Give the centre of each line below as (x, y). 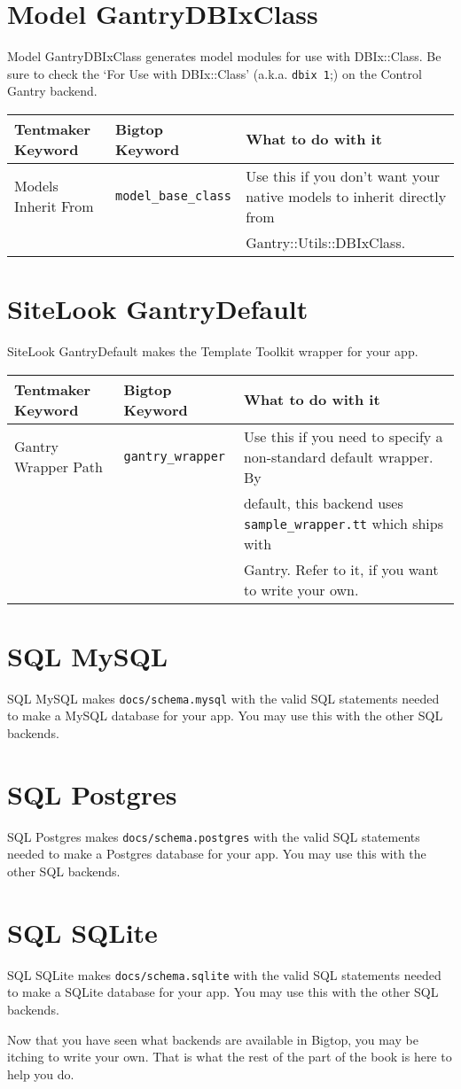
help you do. (41, 1073)
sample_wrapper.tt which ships (344, 523)
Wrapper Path (59, 467)
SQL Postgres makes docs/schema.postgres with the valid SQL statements (214, 836)
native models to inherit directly (346, 196)
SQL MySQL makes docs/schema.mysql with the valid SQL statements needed (223, 698)
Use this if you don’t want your (343, 175)
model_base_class (173, 196)
